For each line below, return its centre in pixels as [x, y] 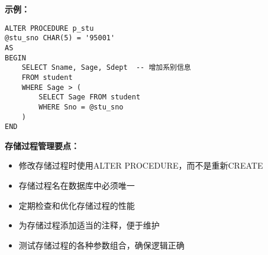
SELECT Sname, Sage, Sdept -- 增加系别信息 [106, 68]
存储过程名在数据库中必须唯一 [77, 185]
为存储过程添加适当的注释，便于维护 [89, 225]
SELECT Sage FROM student [90, 97]
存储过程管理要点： [42, 145]
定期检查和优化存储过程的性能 [77, 205]
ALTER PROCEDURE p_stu [49, 28]
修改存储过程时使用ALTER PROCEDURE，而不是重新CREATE [141, 165]
